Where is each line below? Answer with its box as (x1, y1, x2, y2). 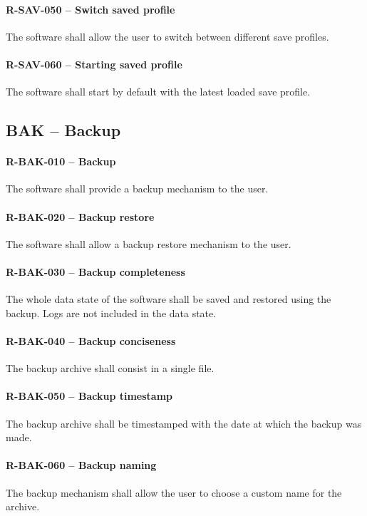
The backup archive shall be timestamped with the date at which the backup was (6, 416, 362, 430)
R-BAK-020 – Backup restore (6, 209, 155, 224)
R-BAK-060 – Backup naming (6, 458, 157, 473)
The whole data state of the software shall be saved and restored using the (6, 291, 331, 306)
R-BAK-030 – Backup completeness (6, 264, 185, 279)
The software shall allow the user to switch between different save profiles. (6, 29, 329, 43)
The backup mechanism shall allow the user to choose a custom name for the (6, 485, 342, 500)
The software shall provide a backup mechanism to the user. (6, 181, 269, 196)
